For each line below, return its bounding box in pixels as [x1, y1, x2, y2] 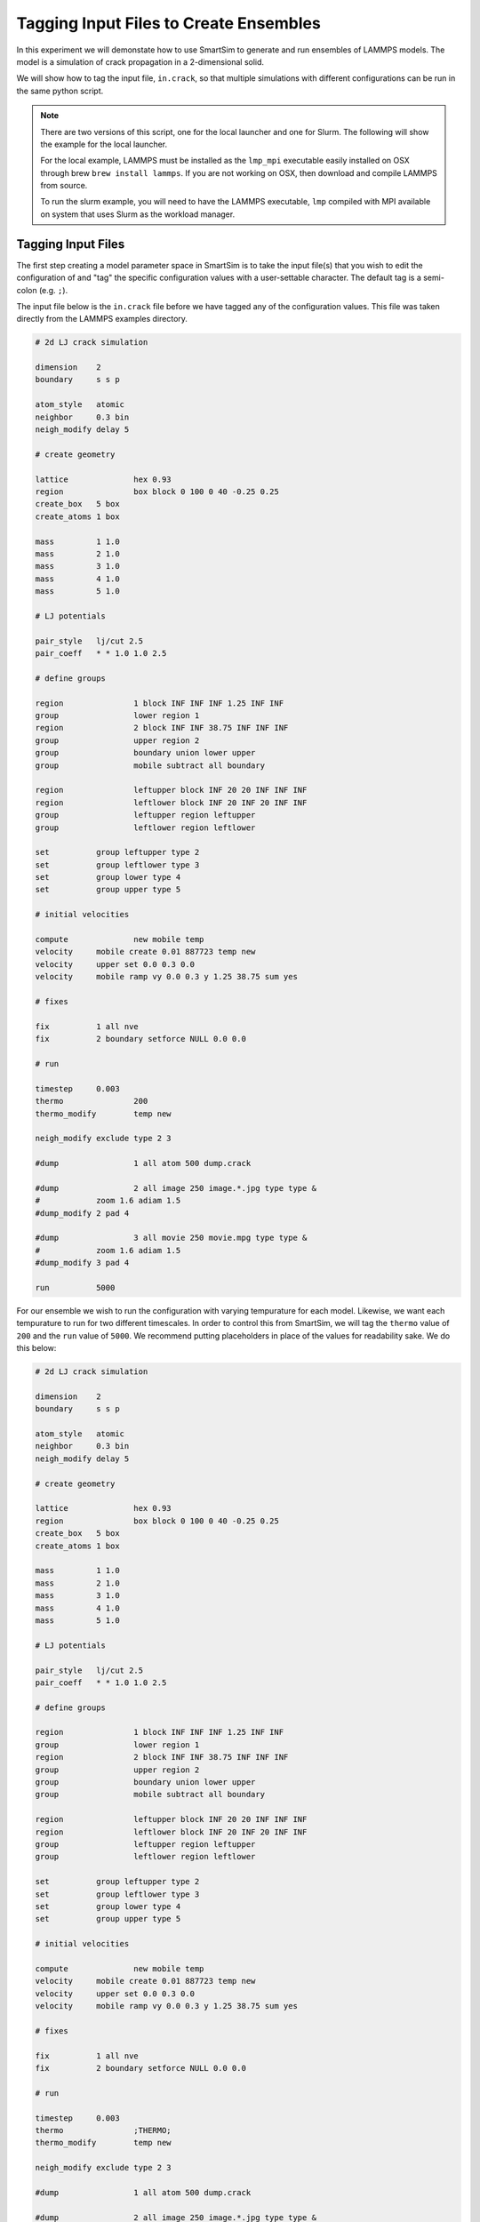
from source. [40, 180, 88, 191]
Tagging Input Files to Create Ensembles [16, 13, 322, 33]
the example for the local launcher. [40, 139, 168, 149]
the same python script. [16, 85, 104, 96]
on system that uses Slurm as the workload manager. [40, 209, 236, 220]
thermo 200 [35, 1096, 148, 1107]
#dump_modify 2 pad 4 [35, 1208, 130, 1218]
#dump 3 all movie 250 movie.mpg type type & [35, 1233, 308, 1243]
